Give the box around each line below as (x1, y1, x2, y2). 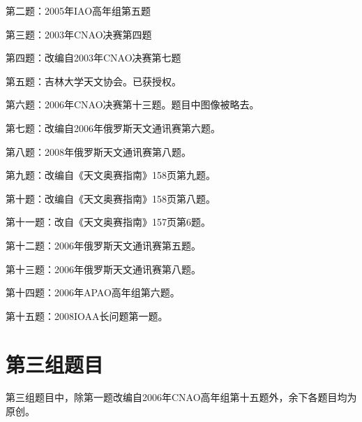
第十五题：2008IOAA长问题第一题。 (6, 308, 168, 323)
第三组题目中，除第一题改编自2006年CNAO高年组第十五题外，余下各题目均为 (6, 390, 357, 405)
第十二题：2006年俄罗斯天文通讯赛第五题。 (6, 238, 201, 252)
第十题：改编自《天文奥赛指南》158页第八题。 (6, 191, 216, 205)
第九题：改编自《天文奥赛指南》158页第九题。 (6, 168, 216, 182)
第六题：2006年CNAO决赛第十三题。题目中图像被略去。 (6, 97, 259, 112)
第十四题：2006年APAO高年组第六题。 (6, 285, 180, 300)
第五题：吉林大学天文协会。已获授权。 (6, 73, 181, 88)
